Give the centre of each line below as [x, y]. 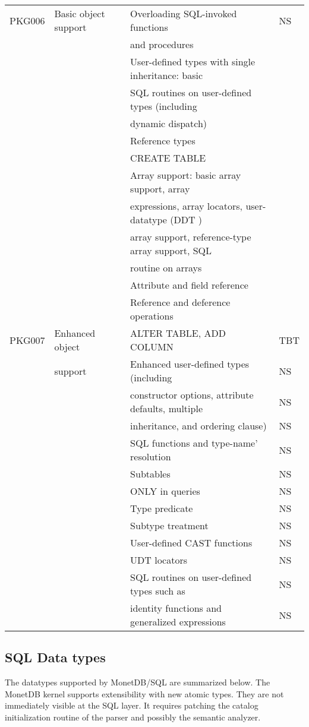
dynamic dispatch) [169, 123]
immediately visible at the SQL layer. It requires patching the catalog [132, 705]
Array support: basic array [186, 175]
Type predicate [162, 508]
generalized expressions [178, 622]
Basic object [80, 13]
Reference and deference [180, 302]
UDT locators [159, 560]
